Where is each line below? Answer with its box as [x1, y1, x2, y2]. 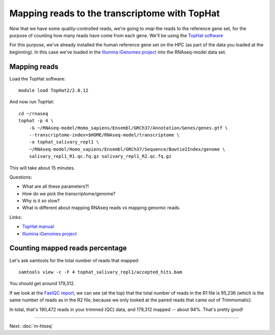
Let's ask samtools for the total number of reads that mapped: [9, 257, 140, 263]
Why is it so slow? [22, 198, 60, 204]
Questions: [9, 174, 33, 180]
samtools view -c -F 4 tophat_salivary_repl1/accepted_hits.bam [18, 269, 183, 275]
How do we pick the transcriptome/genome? [22, 190, 116, 197]
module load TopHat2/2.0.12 [18, 88, 89, 94]
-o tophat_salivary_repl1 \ [29, 139, 99, 145]
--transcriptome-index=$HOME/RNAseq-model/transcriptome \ [29, 132, 180, 137]
